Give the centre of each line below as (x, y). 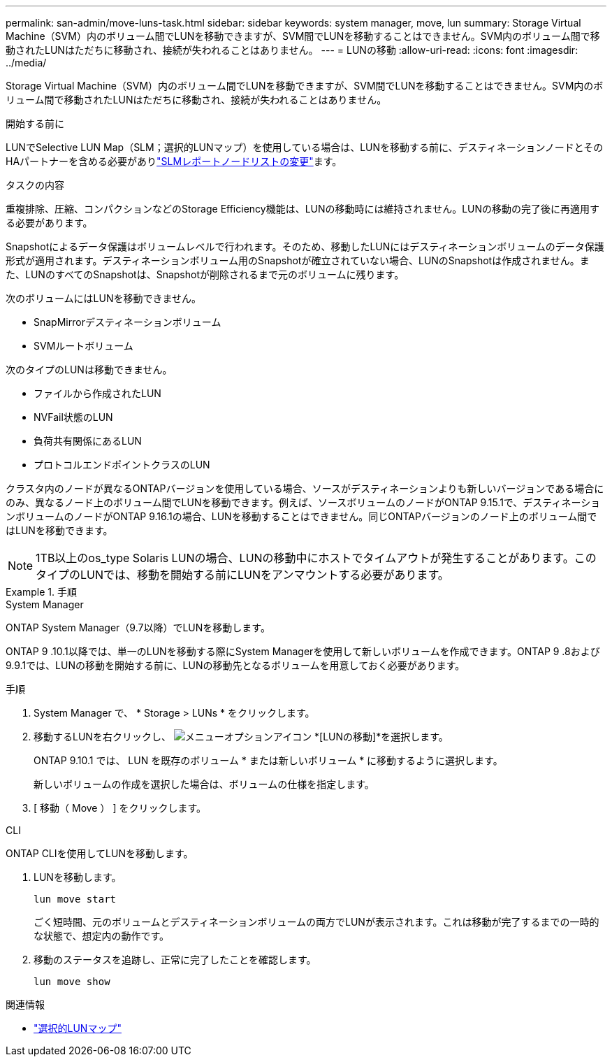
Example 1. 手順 (41, 592)
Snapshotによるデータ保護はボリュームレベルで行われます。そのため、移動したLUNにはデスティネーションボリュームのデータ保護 (305, 246)
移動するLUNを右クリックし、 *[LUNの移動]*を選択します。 (241, 737)
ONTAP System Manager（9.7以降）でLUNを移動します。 (138, 627)
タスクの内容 (35, 185)
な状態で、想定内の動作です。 (102, 936)
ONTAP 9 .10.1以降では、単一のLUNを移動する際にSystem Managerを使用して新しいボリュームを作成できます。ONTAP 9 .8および (303, 651)
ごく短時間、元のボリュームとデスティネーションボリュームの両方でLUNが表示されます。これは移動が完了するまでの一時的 (316, 922)
